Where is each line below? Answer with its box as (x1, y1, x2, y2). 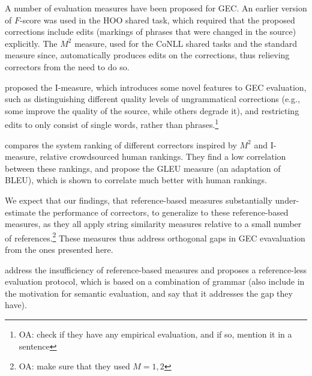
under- (275, 193, 299, 206)
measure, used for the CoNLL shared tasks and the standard (74, 37, 297, 49)
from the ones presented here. (5, 243, 113, 255)
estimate (5, 205, 36, 218)
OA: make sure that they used (19, 360, 130, 372)
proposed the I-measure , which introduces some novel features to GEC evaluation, (5, 80, 307, 93)
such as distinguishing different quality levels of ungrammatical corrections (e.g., (5, 92, 300, 105)
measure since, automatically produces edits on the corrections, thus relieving (5, 49, 290, 61)
